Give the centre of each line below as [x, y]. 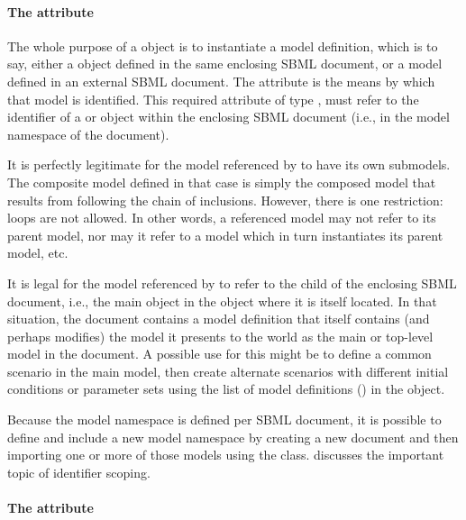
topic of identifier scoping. [79, 472]
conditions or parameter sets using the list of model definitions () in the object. [226, 389]
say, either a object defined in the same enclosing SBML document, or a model [225, 64]
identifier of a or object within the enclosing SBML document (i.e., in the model [228, 117]
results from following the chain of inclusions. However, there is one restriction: [225, 200]
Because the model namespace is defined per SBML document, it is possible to [224, 420]
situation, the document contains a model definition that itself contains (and [219, 319]
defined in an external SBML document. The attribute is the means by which [221, 81]
